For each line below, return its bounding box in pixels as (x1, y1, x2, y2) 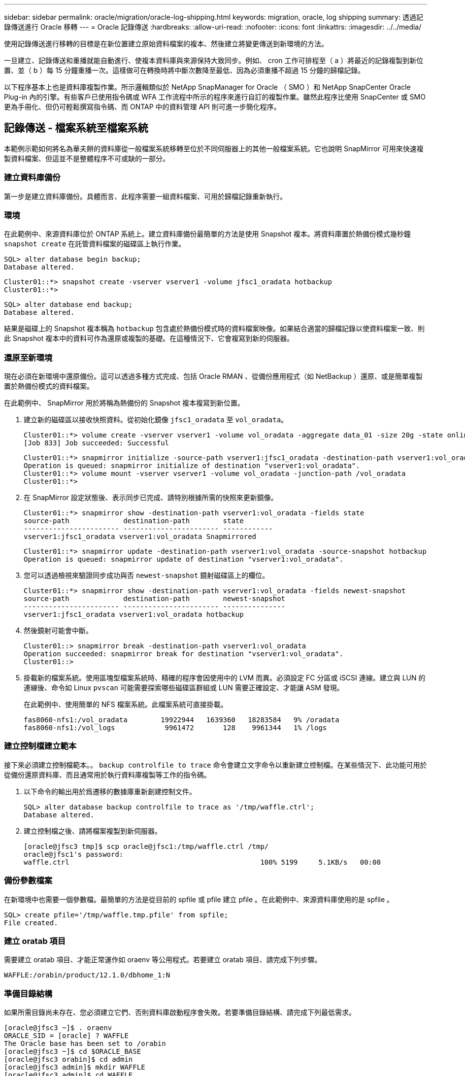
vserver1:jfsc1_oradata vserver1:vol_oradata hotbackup (24, 610, 244, 619)
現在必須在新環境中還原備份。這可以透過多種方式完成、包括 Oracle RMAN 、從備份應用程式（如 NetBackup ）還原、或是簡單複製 (4, 372, 423, 381)
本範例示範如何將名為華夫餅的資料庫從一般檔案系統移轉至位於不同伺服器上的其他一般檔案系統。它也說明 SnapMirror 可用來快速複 (4, 144, 424, 153)
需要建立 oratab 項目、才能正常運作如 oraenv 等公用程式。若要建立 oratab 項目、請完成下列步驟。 (4, 955, 322, 964)
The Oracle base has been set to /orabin (4, 1040, 166, 1048)
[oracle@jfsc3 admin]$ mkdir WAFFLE (4, 1063, 145, 1072)
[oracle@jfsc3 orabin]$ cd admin (4, 1055, 133, 1064)
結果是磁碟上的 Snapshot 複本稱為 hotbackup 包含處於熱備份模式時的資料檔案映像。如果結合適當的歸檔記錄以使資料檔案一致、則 (4, 324, 425, 333)
